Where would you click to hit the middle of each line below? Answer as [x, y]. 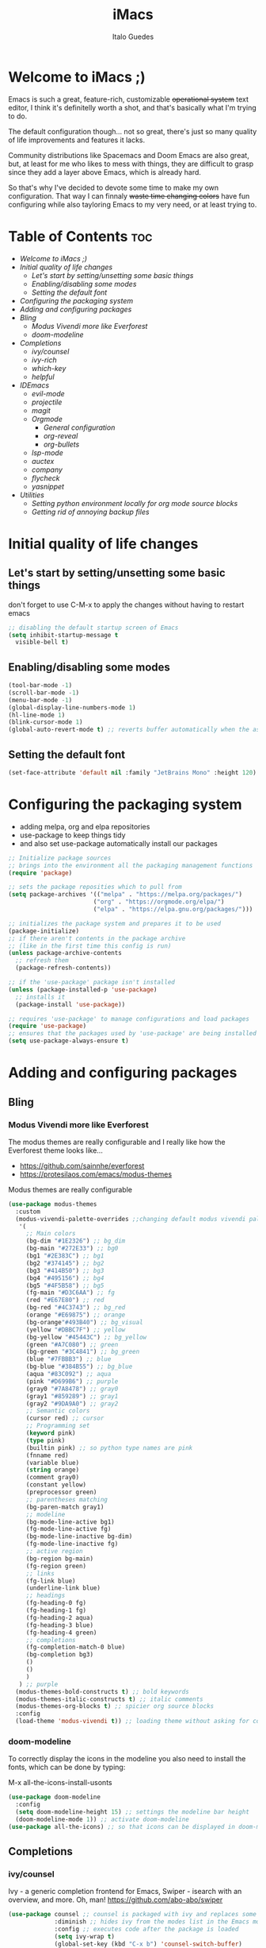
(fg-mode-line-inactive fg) [72, 1544]
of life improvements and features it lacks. [77, 140]
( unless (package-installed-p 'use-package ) [83, 989]
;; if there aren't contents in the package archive [97, 938]
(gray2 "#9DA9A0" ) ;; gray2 [72, 1404]
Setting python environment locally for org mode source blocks [135, 503]
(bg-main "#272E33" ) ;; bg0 [72, 1249]
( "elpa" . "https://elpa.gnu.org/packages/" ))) [173, 910]
